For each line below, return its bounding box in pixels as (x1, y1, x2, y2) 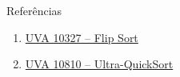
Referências (6, 2, 62, 18)
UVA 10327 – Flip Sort (25, 29, 138, 45)
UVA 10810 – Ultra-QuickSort (25, 56, 174, 72)
